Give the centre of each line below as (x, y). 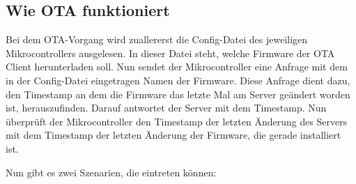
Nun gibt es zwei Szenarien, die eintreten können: (111, 172)
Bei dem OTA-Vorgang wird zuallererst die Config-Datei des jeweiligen (157, 39)
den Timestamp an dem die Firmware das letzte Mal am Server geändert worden (178, 94)
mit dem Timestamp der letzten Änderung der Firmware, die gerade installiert (173, 135)
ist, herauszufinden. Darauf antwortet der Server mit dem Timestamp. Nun (166, 108)
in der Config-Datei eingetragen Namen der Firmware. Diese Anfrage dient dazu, (178, 80)
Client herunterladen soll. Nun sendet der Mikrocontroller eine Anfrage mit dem (177, 67)
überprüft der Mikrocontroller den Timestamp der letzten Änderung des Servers (177, 121)
